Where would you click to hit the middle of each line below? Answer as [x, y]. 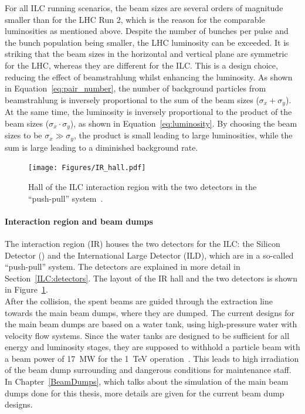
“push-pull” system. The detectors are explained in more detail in [123, 267]
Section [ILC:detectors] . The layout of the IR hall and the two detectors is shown [151, 278]
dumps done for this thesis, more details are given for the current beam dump [145, 393]
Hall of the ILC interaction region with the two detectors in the [143, 186]
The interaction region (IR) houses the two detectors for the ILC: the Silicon [143, 243]
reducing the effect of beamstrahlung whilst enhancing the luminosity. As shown [149, 77]
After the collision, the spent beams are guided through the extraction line [139, 301]
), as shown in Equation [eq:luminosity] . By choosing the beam [184, 123]
